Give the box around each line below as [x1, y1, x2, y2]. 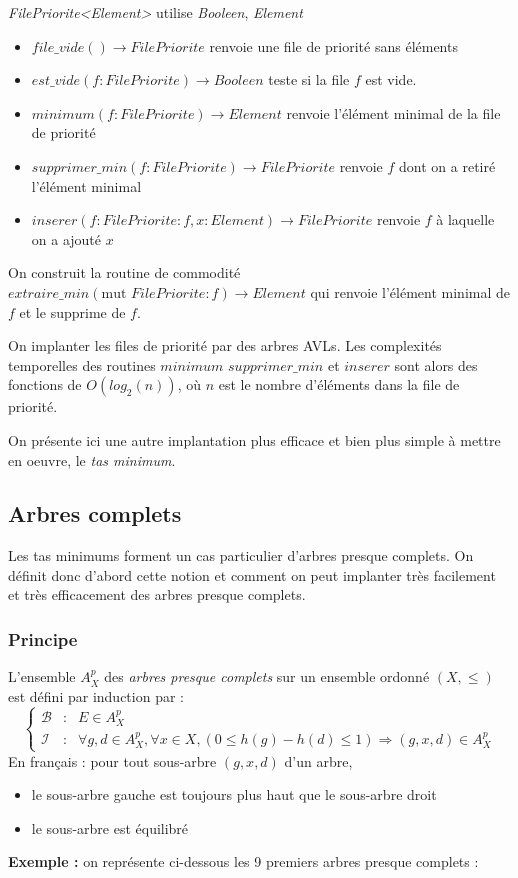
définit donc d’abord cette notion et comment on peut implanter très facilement [8, 564, 496, 585]
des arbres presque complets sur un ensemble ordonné [104, 666, 430, 687]
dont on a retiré [399, 155, 496, 176]
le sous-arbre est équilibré [31, 817, 189, 838]
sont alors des [394, 354, 478, 375]
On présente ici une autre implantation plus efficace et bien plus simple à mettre [8, 429, 501, 450]
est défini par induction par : [8, 685, 184, 706]
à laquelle [436, 209, 495, 230]
